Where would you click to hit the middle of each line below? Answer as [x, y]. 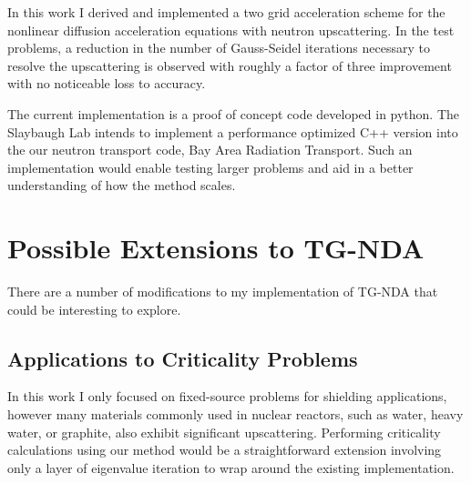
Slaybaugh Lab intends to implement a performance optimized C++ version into [233, 131]
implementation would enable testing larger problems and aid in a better [210, 167]
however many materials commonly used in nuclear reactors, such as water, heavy [235, 414]
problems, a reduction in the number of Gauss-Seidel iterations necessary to [219, 48]
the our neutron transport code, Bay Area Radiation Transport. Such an [210, 150]
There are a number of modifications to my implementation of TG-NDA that [223, 292]
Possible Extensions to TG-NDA [216, 248]
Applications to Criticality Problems [183, 358]
